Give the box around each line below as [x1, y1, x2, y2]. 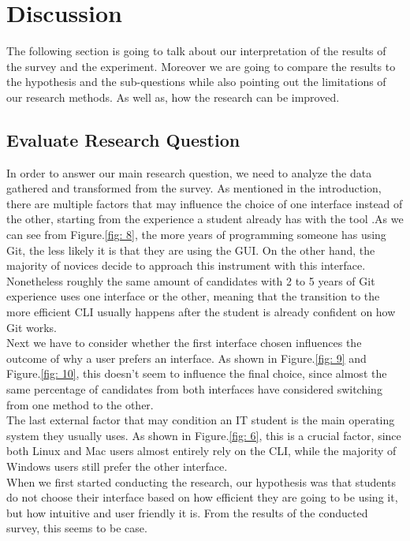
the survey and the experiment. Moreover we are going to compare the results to [6, 58, 396, 74]
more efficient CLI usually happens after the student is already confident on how [6, 304, 396, 320]
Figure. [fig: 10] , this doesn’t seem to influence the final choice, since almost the [6, 365, 387, 382]
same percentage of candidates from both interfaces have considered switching [6, 381, 382, 397]
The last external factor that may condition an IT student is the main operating [6, 412, 395, 428]
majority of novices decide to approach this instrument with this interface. [6, 257, 366, 274]
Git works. [6, 319, 57, 335]
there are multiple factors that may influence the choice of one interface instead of [6, 195, 403, 211]
